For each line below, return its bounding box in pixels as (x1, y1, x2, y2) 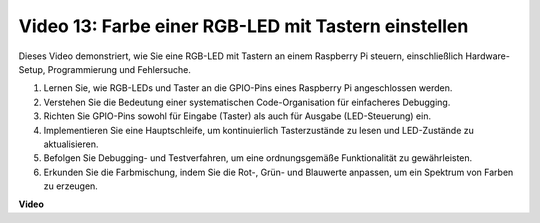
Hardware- (465, 50, 510, 62)
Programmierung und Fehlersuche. (47, 63, 192, 75)
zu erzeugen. (43, 180, 99, 192)
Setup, (18, 63, 46, 75)
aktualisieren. (43, 138, 99, 150)
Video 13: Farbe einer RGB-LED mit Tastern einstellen (18, 15, 469, 37)
